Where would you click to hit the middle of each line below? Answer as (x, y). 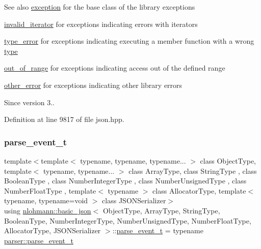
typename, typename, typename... (133, 160)
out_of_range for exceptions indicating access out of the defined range (115, 68)
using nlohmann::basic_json (48, 210)
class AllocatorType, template (199, 190)
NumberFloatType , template (50, 190)
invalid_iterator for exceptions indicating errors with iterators (101, 24)
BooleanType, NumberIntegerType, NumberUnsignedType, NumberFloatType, (128, 220)
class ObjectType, (228, 160)
